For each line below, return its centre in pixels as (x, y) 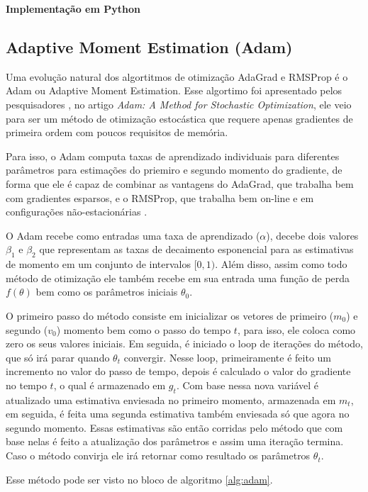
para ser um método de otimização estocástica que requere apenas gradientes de (179, 118)
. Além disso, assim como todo (281, 264)
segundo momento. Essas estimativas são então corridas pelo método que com (174, 427)
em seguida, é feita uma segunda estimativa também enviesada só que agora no (178, 414)
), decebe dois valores (312, 235)
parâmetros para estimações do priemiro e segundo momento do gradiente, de (174, 170)
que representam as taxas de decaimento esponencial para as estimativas (196, 249)
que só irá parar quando (58, 357)
